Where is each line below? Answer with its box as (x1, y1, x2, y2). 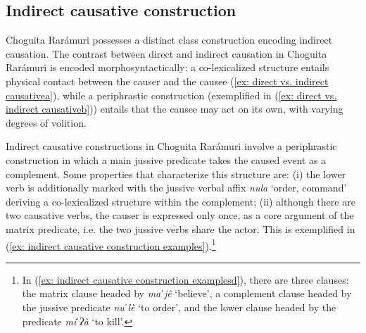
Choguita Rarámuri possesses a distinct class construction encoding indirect (6, 32, 333, 47)
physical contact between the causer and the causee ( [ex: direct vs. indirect (6, 73, 329, 88)
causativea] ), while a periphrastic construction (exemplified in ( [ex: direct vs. (6, 87, 337, 102)
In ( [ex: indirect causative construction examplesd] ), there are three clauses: (22, 272, 349, 287)
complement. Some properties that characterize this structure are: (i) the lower (6, 166, 346, 181)
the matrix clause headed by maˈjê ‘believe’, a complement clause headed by (22, 286, 352, 301)
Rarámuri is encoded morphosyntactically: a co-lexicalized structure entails (6, 60, 329, 75)
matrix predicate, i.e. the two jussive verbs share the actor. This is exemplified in (6, 221, 355, 236)
